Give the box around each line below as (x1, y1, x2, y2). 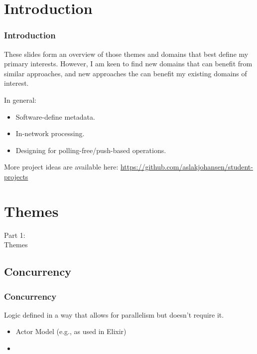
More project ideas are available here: (4, 162, 119, 172)
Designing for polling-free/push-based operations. (15, 145, 166, 155)
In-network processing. (15, 128, 85, 139)
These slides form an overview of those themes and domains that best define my (4, 48, 249, 59)
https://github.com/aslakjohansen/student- (120, 162, 253, 172)
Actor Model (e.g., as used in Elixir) (15, 326, 127, 337)
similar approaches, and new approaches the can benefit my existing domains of (4, 68, 247, 78)
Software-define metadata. (15, 111, 95, 122)
